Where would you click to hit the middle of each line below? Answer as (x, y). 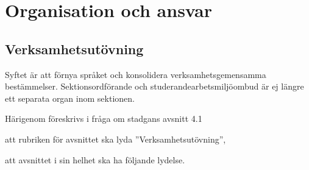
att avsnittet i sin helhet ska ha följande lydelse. (95, 159)
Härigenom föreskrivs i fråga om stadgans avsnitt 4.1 (104, 119)
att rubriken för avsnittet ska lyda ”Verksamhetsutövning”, (115, 139)
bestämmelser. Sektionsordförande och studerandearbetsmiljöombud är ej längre (154, 86)
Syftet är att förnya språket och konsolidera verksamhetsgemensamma (136, 74)
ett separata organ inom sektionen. (70, 98)
